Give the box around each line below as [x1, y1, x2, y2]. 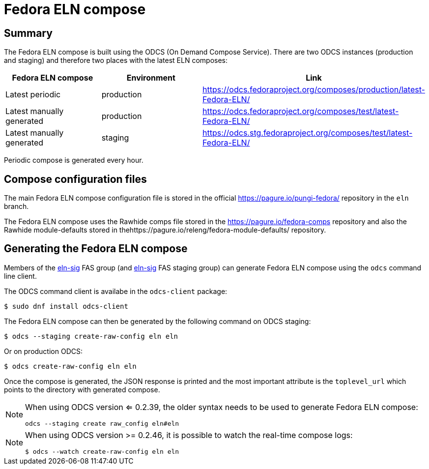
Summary [4, 27, 53, 39]
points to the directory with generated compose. [4, 385, 160, 394]
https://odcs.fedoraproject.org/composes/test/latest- [202, 106, 399, 117]
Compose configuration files [4, 173, 147, 185]
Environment [126, 73, 175, 83]
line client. [4, 271, 37, 280]
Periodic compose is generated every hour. [4, 156, 143, 165]
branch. [4, 202, 29, 211]
